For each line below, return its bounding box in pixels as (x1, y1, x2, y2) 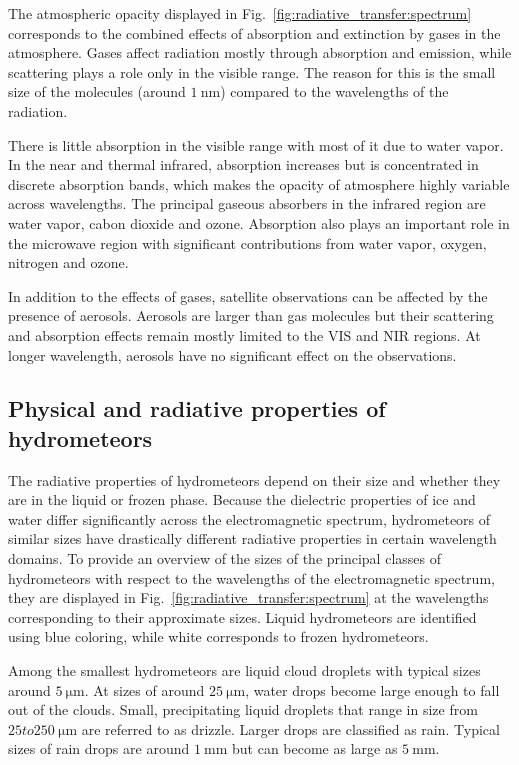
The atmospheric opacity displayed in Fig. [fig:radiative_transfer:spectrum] (8, 3, 472, 23)
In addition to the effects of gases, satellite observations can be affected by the (8, 285, 488, 306)
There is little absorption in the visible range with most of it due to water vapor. (8, 134, 504, 155)
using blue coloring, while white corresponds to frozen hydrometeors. (8, 626, 429, 647)
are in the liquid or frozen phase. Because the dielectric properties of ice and (8, 489, 476, 510)
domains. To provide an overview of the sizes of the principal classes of (8, 548, 441, 569)
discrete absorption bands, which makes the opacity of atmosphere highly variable (8, 173, 510, 194)
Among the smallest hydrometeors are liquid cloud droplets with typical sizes (8, 660, 481, 681)
